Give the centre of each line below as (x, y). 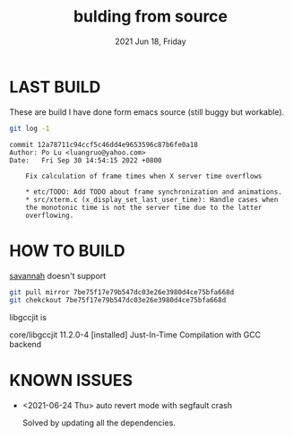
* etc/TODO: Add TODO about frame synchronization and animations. (154, 192)
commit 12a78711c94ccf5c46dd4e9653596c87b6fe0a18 (104, 144)
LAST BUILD (55, 87)
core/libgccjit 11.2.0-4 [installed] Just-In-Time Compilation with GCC (135, 335)
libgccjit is (28, 318)
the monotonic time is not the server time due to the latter (144, 207)
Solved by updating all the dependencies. (99, 423)
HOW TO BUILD (67, 251)
